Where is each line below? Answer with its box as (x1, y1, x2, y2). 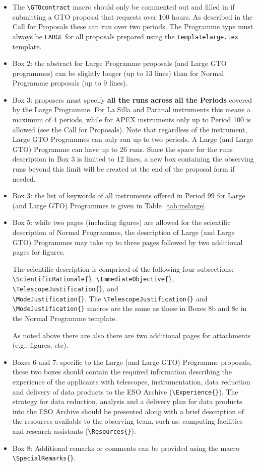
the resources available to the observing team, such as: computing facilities (12, 416, 243, 426)
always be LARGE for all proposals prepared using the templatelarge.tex (12, 31, 238, 41)
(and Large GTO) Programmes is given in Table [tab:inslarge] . (12, 200, 207, 210)
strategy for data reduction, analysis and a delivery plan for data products (12, 396, 242, 407)
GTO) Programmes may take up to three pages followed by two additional (12, 237, 243, 247)
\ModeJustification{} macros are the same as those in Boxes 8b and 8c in (12, 303, 247, 314)
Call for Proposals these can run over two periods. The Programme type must (12, 21, 253, 32)
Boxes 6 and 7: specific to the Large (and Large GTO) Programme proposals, (12, 356, 252, 367)
